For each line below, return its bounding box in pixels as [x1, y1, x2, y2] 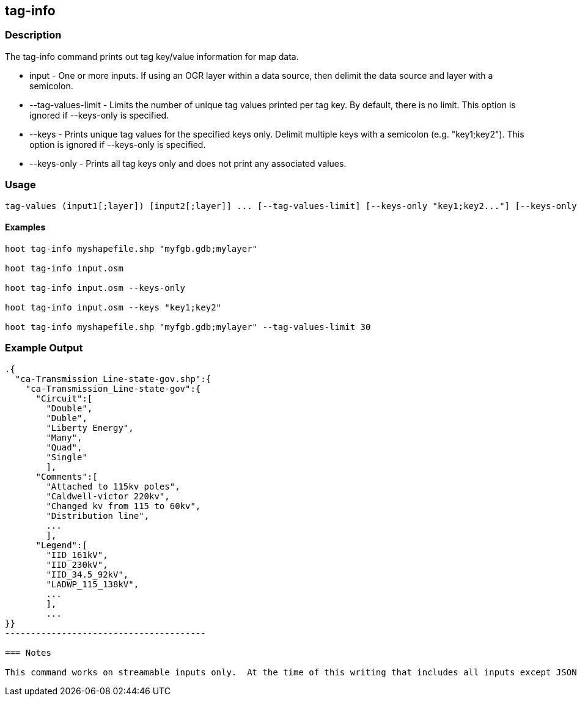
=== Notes [5, 647, 51, 658]
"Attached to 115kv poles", [46, 481, 180, 491]
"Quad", [46, 442, 83, 452]
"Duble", [46, 413, 87, 423]
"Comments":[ [35, 471, 98, 482]
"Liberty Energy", [46, 422, 134, 433]
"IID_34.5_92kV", [46, 569, 129, 579]
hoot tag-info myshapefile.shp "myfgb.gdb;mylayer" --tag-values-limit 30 [5, 321, 371, 332]
